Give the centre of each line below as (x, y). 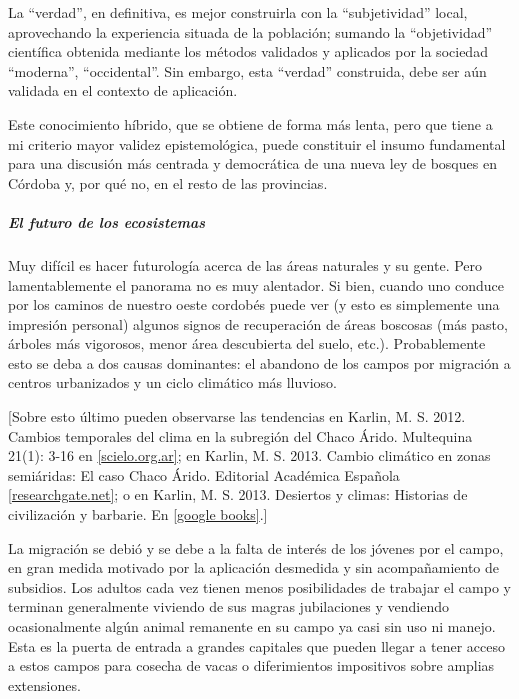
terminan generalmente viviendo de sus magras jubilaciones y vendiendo (229, 606)
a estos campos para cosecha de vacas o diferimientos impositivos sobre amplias (251, 665)
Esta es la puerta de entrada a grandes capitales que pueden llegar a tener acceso (256, 645)
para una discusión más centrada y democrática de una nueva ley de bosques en (252, 163)
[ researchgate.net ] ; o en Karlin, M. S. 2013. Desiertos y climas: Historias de (238, 494)
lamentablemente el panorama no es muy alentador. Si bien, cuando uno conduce (256, 284)
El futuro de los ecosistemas (107, 221)
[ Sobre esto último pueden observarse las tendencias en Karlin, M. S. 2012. (237, 416)
